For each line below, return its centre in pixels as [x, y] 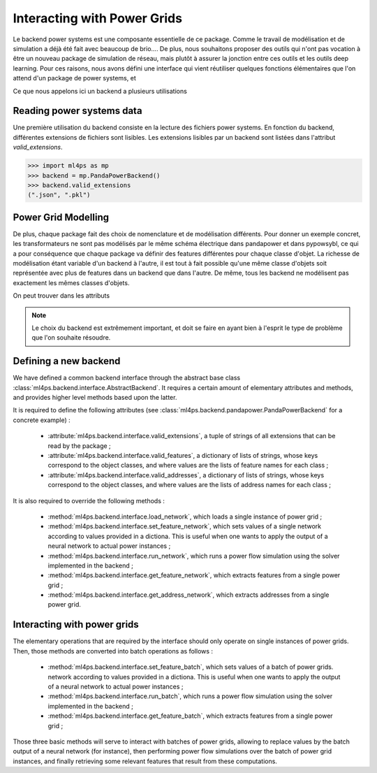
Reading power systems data [77, 111]
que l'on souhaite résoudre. [71, 338]
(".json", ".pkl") [59, 195]
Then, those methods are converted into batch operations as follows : [113, 651]
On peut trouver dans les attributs [61, 296]
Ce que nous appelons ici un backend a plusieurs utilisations [100, 91]
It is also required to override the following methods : [89, 500]
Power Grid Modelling [61, 217]
